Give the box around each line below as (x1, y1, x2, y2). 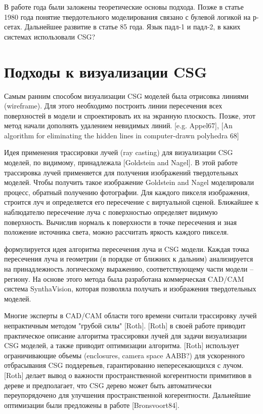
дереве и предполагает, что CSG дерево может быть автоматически (4, 380, 212, 390)
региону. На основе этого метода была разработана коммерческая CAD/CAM (4, 273, 244, 284)
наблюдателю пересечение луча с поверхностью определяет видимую (4, 207, 218, 217)
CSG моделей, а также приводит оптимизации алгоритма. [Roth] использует (4, 340, 239, 351)
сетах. (4, 21, 22, 32)
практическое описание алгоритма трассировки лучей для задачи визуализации (4, 330, 247, 341)
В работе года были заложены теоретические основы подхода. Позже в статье (4, 2, 244, 12)
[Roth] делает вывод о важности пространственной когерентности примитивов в (4, 369, 252, 380)
